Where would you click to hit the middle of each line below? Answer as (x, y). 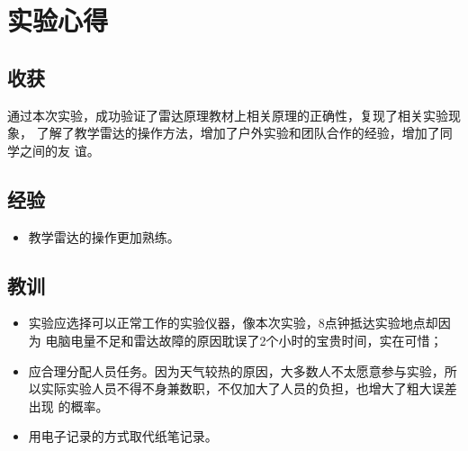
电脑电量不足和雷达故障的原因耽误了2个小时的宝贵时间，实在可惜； (244, 340)
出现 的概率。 (68, 406)
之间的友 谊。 (59, 150)
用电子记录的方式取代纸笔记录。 (123, 436)
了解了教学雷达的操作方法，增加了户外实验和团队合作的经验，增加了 (238, 133)
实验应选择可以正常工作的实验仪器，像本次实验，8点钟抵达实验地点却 (233, 323)
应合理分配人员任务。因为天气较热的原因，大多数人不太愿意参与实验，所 (243, 370)
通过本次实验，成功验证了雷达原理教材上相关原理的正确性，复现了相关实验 (228, 115)
